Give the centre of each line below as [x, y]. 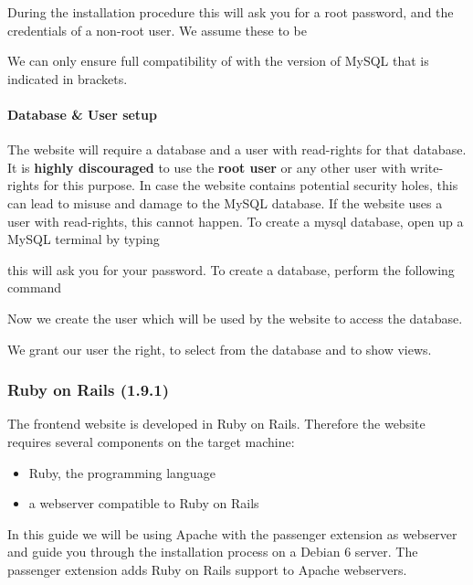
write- [427, 167]
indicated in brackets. [68, 78]
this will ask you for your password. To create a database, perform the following [231, 269]
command [35, 287]
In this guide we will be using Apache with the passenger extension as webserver [232, 533]
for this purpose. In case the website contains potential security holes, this [251, 185]
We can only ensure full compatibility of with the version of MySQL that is [218, 61]
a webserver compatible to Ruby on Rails [144, 503]
